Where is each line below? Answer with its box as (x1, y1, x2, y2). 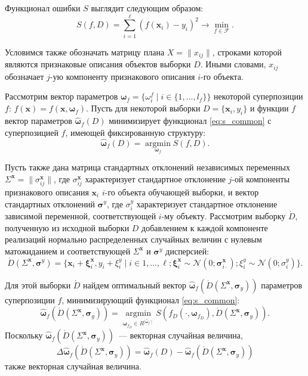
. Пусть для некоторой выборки (86, 102, 201, 114)
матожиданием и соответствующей (5, 244, 131, 257)
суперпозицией (5, 126, 58, 138)
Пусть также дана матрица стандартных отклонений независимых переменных (5, 161, 290, 173)
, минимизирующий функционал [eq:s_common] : (61, 293, 240, 306)
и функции (250, 102, 289, 114)
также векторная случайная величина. (5, 360, 141, 372)
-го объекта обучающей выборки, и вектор (104, 185, 259, 198)
